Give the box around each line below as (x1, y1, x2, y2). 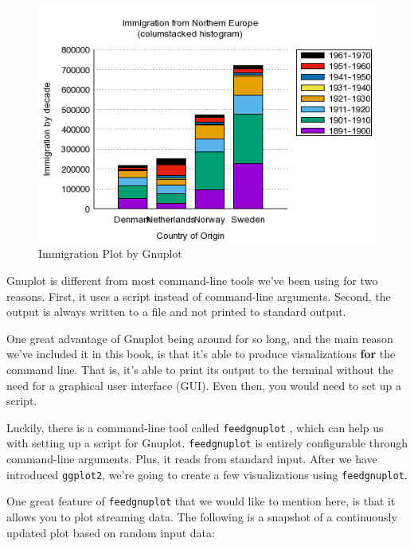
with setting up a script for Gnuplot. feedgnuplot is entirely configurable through (6, 435, 408, 451)
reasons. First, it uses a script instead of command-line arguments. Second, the (6, 287, 391, 304)
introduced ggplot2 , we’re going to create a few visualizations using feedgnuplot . (6, 466, 408, 482)
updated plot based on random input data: (6, 524, 215, 540)
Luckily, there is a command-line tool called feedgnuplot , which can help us (6, 419, 384, 435)
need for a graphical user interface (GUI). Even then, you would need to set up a (6, 376, 402, 393)
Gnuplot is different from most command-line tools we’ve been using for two (6, 271, 378, 288)
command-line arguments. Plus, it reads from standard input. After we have (6, 450, 377, 467)
